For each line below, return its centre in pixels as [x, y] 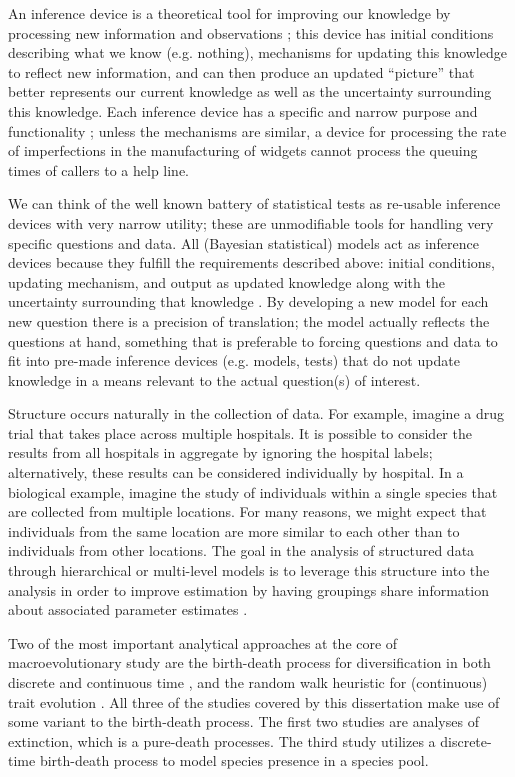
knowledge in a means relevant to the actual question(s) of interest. [214, 379]
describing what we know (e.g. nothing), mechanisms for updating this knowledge [257, 52]
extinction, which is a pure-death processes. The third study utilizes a [222, 740]
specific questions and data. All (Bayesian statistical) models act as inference [243, 242]
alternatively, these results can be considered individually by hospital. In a [236, 472]
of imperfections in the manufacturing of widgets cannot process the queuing [243, 150]
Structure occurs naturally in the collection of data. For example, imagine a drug [256, 413]
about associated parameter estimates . [128, 609]
